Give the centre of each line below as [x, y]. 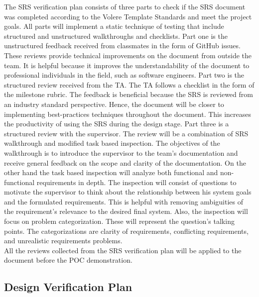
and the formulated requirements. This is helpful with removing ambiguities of [124, 201]
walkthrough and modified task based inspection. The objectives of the [112, 143]
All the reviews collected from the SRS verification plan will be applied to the [123, 250]
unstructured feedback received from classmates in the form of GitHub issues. [122, 46]
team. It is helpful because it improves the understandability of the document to [127, 65]
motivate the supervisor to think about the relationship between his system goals [128, 192]
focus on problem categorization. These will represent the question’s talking [119, 221]
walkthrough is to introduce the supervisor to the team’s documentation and [121, 152]
